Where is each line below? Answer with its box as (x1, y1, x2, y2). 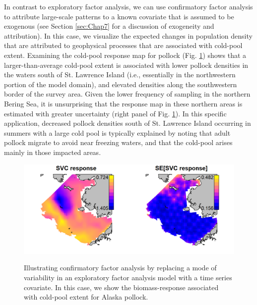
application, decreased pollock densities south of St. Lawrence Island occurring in (4, 118, 251, 128)
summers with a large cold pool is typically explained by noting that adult (4, 127, 231, 138)
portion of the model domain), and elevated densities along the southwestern (4, 79, 237, 89)
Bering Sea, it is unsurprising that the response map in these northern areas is (4, 98, 243, 108)
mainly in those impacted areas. (4, 147, 101, 157)
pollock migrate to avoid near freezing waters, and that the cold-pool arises (4, 137, 233, 148)
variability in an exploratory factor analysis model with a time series (24, 272, 232, 283)
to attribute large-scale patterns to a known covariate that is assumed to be (4, 11, 234, 21)
